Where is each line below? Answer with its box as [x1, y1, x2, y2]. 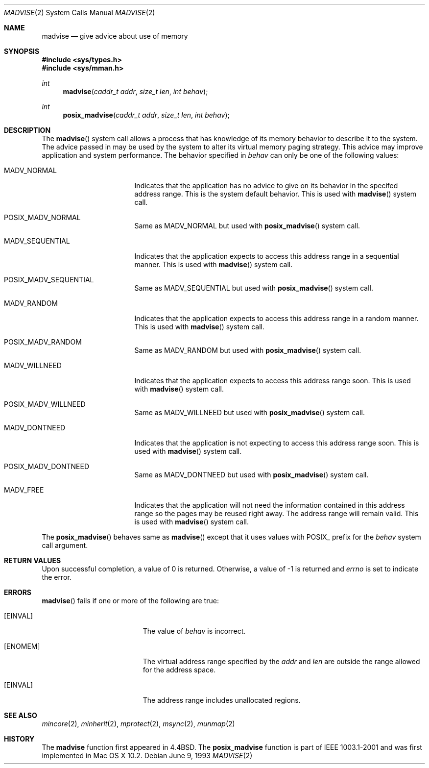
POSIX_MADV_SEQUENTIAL [4, 275, 94, 284]
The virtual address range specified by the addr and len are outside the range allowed [143, 657, 420, 666]
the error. [42, 573, 71, 581]
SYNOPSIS [4, 47, 40, 55]
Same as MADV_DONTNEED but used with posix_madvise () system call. [134, 471, 369, 479]
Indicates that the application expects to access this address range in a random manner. [134, 314, 419, 322]
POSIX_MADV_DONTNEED [4, 462, 90, 471]
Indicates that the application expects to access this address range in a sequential [134, 252, 399, 260]
